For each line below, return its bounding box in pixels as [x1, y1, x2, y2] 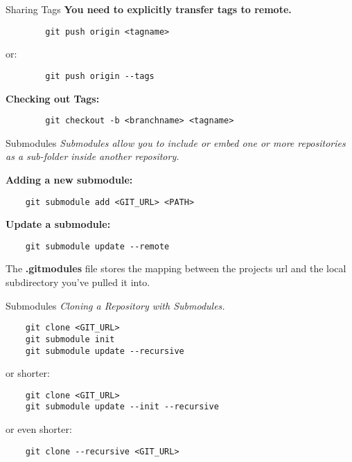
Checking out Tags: [6, 91, 100, 105]
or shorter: [6, 366, 50, 380]
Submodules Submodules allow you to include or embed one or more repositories [6, 135, 346, 150]
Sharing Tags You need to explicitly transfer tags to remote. [6, 2, 292, 16]
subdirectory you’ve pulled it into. [6, 275, 150, 290]
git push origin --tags [45, 71, 155, 81]
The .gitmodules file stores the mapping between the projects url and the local [6, 261, 346, 276]
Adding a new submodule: [6, 172, 133, 186]
